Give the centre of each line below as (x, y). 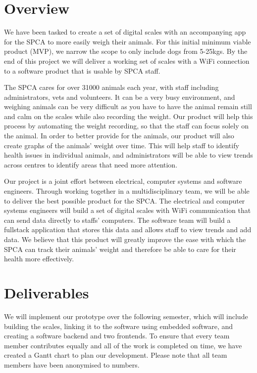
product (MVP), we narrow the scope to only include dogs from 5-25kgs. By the (126, 51)
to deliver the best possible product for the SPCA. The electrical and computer (125, 200)
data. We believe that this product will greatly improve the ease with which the (125, 239)
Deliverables (47, 292)
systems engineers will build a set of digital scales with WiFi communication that (128, 210)
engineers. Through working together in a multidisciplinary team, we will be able (127, 191)
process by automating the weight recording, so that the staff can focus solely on (127, 126)
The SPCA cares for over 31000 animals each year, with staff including (111, 87)
